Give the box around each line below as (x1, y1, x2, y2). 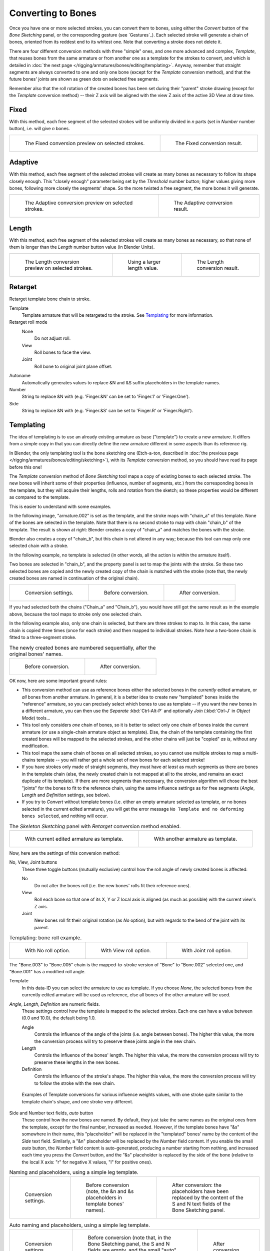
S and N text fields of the (171, 1200, 231, 1207)
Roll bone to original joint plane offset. (34, 363, 112, 369)
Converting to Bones (9, 8, 97, 19)
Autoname (9, 373, 31, 379)
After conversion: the (171, 1181, 222, 1188)
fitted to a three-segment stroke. (9, 635, 76, 640)
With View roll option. (100, 947, 151, 954)
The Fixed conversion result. (175, 140, 242, 147)
